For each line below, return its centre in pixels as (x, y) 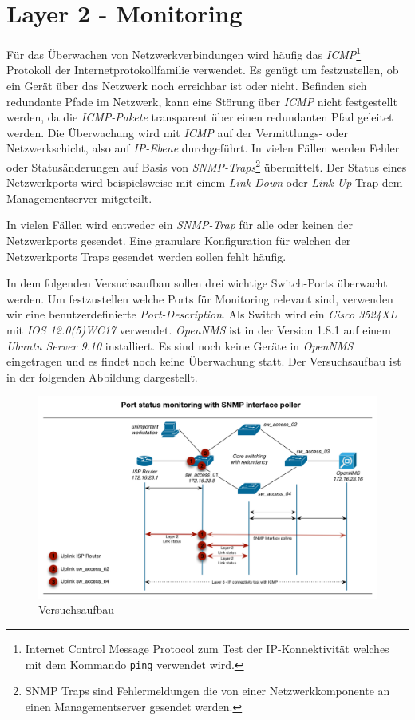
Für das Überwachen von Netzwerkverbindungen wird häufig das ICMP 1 (184, 53)
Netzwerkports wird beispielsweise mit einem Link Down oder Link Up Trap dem (205, 182)
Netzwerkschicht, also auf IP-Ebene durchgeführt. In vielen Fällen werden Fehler (203, 148)
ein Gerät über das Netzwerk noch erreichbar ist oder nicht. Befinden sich (187, 85)
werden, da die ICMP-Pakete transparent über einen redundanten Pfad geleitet (200, 117)
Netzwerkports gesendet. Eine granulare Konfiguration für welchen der (179, 240)
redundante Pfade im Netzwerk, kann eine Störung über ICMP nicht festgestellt (202, 101)
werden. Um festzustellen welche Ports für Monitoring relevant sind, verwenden (200, 298)
